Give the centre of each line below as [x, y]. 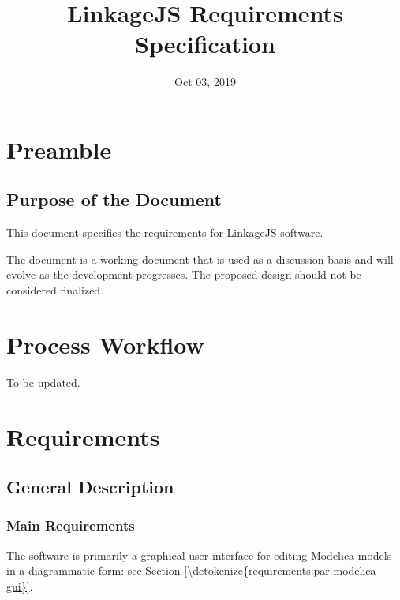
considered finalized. [55, 290]
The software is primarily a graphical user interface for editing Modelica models [199, 555]
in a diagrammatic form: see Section [93, 570]
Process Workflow [105, 344]
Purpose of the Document [114, 199]
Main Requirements [71, 525]
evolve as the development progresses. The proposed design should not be [184, 274]
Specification [205, 44]
